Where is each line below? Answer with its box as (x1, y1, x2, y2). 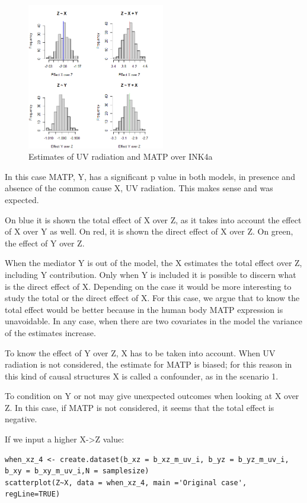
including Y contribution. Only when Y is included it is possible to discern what (5, 268, 296, 280)
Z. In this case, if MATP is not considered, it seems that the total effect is (5, 401, 274, 413)
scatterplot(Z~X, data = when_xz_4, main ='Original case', (5, 478, 247, 487)
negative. (5, 413, 37, 425)
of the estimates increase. (5, 326, 96, 339)
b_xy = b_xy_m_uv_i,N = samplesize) (5, 467, 149, 476)
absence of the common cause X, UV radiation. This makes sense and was (5, 182, 273, 194)
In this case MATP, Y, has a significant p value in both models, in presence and (5, 170, 295, 182)
